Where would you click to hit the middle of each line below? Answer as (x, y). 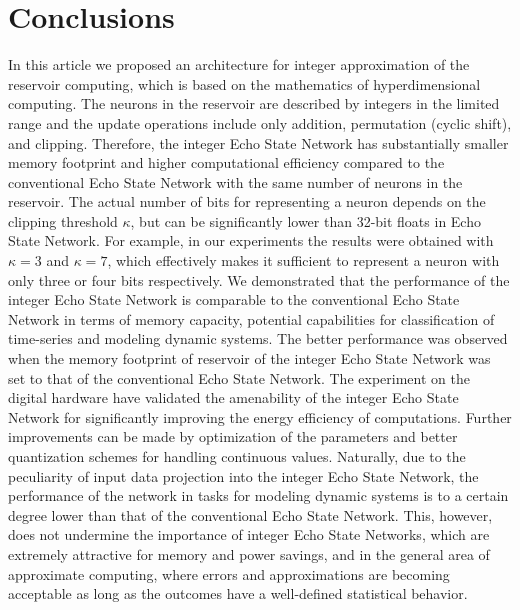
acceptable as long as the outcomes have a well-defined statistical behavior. (238, 593)
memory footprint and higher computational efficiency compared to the (226, 162)
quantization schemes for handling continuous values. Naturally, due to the (237, 456)
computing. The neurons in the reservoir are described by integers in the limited (254, 103)
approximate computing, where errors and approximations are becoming (229, 573)
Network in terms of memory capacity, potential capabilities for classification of (251, 318)
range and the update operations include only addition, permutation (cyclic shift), (260, 122)
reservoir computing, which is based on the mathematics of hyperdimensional (244, 83)
